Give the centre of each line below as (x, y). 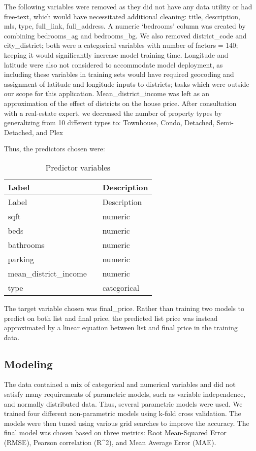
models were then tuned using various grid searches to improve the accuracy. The (127, 423)
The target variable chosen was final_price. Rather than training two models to (124, 308)
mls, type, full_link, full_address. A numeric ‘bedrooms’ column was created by (125, 26)
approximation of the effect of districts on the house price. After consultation (120, 103)
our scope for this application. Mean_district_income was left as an (107, 93)
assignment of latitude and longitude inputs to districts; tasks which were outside (127, 84)
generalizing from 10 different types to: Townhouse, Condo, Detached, (109, 122)
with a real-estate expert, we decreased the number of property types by (113, 113)
